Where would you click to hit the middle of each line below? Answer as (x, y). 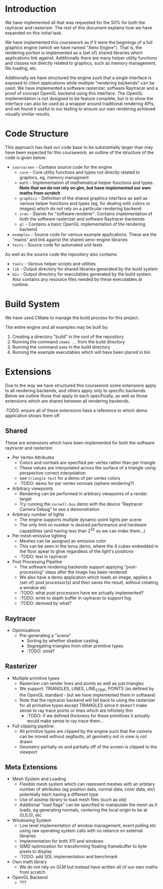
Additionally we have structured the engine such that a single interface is (78, 78)
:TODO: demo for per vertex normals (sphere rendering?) (77, 483)
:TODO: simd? (41, 651)
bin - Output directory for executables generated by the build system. (82, 274)
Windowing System (31, 820)
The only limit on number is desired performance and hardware (83, 525)
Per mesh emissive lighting (39, 536)
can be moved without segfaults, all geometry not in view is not (83, 736)
